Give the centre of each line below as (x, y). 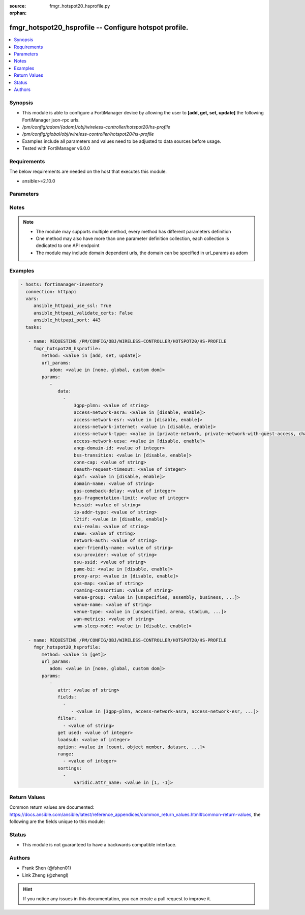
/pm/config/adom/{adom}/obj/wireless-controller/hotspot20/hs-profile (96, 127)
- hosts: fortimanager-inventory (62, 284)
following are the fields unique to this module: (57, 821)
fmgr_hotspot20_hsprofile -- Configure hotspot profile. (99, 28)
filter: (67, 719)
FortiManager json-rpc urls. (51, 120)
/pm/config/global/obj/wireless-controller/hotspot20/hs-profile (88, 134)
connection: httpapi (51, 292)
